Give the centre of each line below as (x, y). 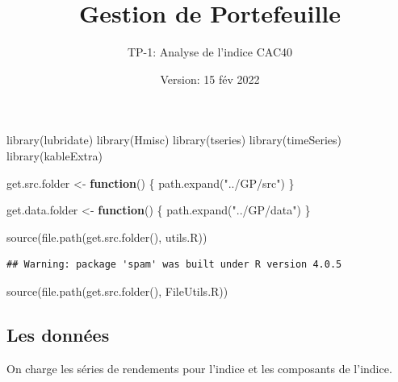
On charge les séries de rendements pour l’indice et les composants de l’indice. (199, 368)
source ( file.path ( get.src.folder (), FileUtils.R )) (117, 291)
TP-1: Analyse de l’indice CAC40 (210, 52)
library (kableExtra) (54, 155)
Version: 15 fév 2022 (210, 79)
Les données (58, 334)
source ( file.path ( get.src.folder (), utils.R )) (107, 237)
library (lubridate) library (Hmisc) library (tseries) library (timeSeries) (174, 140)
